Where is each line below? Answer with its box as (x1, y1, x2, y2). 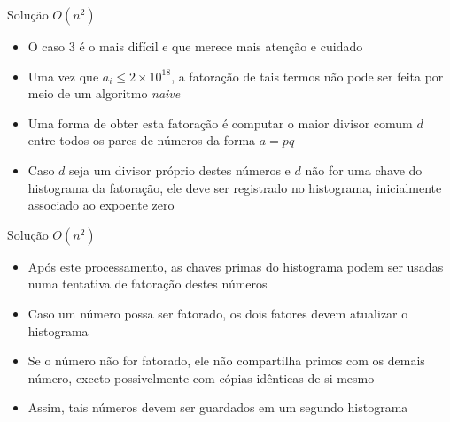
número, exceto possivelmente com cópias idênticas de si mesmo (27, 368, 375, 387)
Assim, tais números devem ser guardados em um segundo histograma (27, 398, 408, 417)
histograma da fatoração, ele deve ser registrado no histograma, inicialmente (27, 178, 442, 196)
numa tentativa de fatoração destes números (27, 274, 268, 293)
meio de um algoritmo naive (27, 84, 181, 103)
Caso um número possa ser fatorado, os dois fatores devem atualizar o (27, 303, 408, 322)
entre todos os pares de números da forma (27, 131, 256, 150)
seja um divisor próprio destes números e (69, 160, 291, 179)
